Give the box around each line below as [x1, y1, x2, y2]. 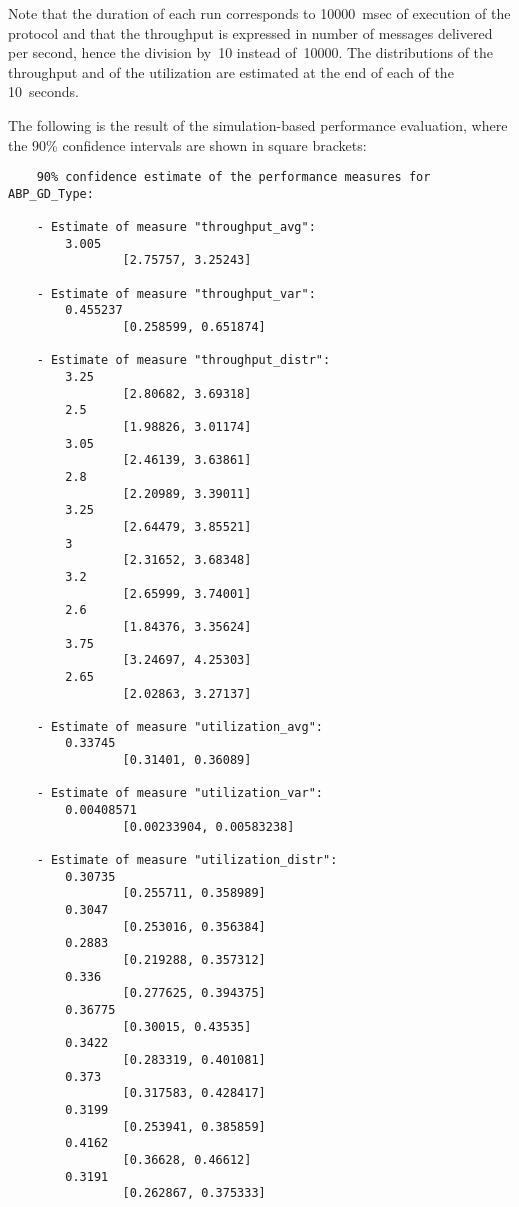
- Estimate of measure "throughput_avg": [36, 220, 316, 235]
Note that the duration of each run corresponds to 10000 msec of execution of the [8, 3, 511, 23]
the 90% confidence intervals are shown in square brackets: [8, 134, 367, 155]
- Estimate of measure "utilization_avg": [36, 719, 323, 734]
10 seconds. [8, 81, 79, 102]
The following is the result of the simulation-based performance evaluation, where [8, 114, 508, 135]
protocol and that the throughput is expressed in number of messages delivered [8, 22, 493, 43]
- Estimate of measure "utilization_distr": [36, 853, 338, 868]
